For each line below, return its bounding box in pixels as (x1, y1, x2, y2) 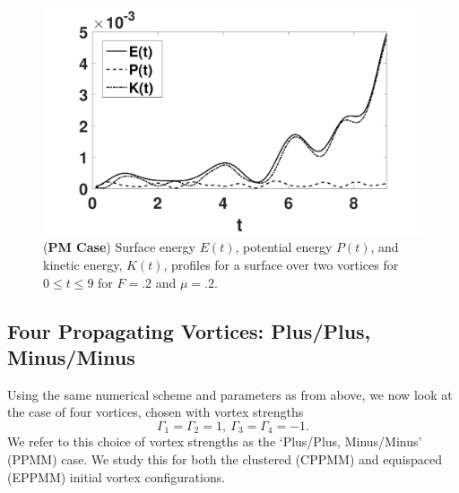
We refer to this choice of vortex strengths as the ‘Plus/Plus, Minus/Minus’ (7, 432, 422, 451)
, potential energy (235, 238, 333, 256)
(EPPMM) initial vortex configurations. (7, 467, 226, 486)
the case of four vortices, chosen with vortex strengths (7, 402, 304, 421)
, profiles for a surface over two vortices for (163, 255, 399, 273)
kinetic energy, (43, 255, 123, 273)
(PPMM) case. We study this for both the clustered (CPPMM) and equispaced (7, 450, 443, 469)
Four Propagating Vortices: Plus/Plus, (7, 316, 371, 344)
